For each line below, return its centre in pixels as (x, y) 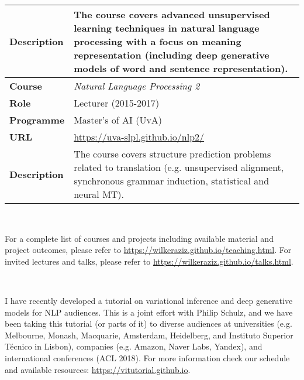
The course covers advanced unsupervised (172, 14)
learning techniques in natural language (167, 28)
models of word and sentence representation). (181, 68)
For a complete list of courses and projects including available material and (139, 238)
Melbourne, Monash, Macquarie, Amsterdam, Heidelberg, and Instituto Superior (149, 335)
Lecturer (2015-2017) (117, 103)
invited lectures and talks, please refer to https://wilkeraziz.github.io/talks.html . (149, 261)
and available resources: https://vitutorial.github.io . (98, 369)
